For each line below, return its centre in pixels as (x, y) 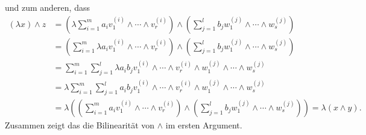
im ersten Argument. (204, 124)
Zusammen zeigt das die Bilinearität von (80, 124)
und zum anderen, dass (47, 7)
